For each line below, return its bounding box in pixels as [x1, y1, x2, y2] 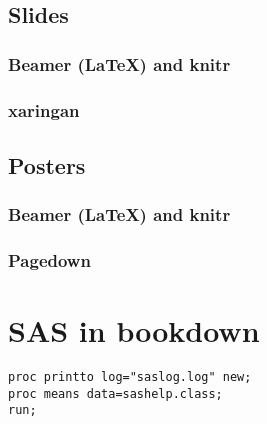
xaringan [8, 97, 80, 122]
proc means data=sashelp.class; [8, 386, 223, 401]
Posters [8, 149, 86, 180]
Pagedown [8, 248, 91, 273]
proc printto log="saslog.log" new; [8, 370, 252, 385]
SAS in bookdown [8, 310, 260, 351]
